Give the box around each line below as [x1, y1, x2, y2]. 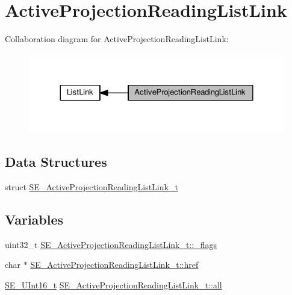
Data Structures [5, 152, 107, 170]
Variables [5, 210, 64, 228]
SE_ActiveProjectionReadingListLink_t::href [30, 258, 199, 271]
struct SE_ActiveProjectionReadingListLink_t [5, 180, 178, 193]
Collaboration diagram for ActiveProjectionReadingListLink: [5, 33, 229, 45]
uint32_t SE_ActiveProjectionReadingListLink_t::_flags [5, 238, 217, 250]
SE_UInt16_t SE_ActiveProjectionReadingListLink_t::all [5, 278, 222, 291]
